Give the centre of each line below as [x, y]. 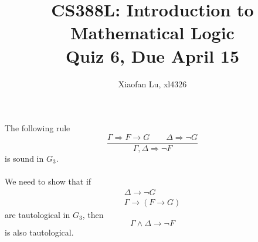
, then [93, 214]
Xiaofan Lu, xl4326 [152, 83]
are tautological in [38, 214]
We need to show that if [48, 181]
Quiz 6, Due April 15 [152, 55]
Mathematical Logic [152, 33]
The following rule [38, 128]
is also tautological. [39, 232]
